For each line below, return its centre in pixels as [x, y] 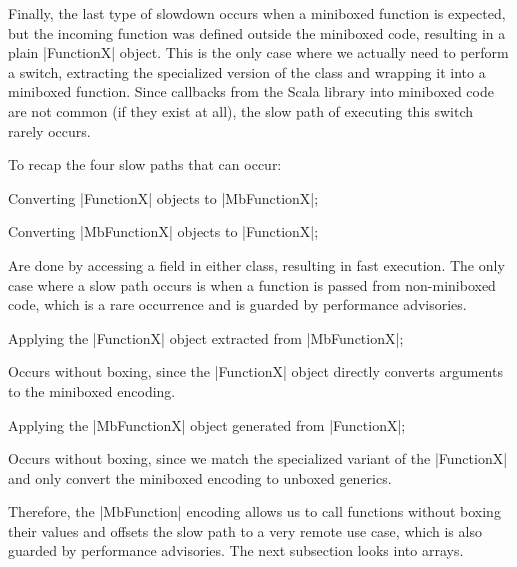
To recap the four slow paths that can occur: [145, 164]
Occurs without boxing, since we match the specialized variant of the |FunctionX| [258, 458]
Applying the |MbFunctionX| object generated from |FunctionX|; [207, 424]
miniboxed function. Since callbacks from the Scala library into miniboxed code [251, 91]
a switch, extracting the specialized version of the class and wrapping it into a [247, 71]
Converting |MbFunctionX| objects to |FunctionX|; [163, 231]
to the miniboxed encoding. [92, 390]
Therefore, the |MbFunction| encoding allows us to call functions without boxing [254, 511]
